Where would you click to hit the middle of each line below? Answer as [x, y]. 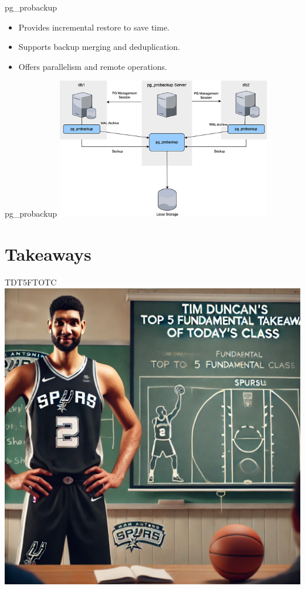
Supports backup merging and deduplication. [99, 47]
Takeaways [48, 254]
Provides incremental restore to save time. [94, 27]
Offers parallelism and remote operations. [93, 66]
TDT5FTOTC [31, 282]
